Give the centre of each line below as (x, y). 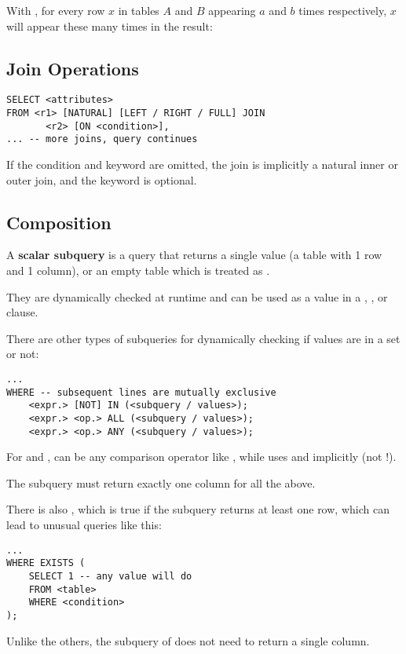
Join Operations (73, 68)
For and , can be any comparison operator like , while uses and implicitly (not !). (201, 457)
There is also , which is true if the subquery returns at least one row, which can (198, 509)
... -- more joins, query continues (102, 139)
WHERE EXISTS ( (46, 563)
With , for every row (56, 10)
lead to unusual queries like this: (84, 525)
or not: (23, 354)
